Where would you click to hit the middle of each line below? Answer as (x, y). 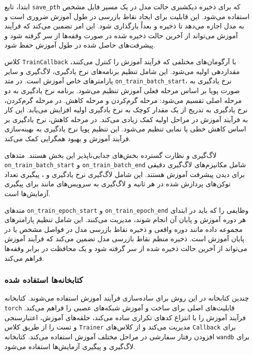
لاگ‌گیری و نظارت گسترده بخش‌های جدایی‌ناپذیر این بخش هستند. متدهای (111, 155)
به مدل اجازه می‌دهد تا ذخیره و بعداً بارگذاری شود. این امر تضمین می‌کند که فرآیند (124, 26)
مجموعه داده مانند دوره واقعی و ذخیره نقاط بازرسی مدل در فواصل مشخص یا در (124, 229)
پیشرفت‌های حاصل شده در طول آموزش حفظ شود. (80, 45)
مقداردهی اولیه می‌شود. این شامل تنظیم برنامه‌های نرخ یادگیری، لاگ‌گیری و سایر (122, 71)
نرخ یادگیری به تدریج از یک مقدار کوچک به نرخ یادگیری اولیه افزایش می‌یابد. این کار (126, 110)
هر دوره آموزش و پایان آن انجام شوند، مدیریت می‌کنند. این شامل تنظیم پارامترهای (125, 219)
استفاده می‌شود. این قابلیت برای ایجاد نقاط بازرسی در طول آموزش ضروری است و (127, 16)
